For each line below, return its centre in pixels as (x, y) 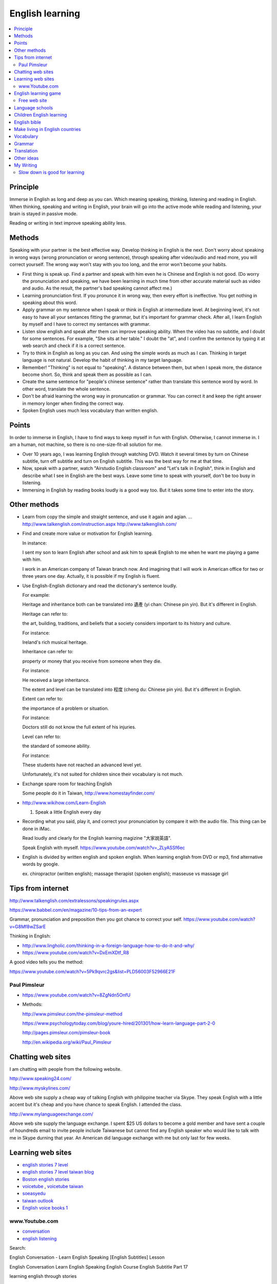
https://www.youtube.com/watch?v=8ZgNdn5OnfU (76, 995)
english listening (39, 1238)
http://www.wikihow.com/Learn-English (64, 802)
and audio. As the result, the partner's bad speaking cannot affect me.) (97, 288)
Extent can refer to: (43, 699)
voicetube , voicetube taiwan (53, 1186)
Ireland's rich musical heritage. (55, 642)
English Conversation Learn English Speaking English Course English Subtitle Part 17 (99, 1267)
